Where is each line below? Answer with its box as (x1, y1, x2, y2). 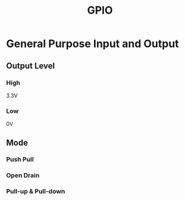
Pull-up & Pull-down (6, 187, 65, 196)
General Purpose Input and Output (6, 37, 180, 51)
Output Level (6, 61, 55, 71)
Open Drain (6, 171, 40, 180)
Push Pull (6, 155, 34, 164)
